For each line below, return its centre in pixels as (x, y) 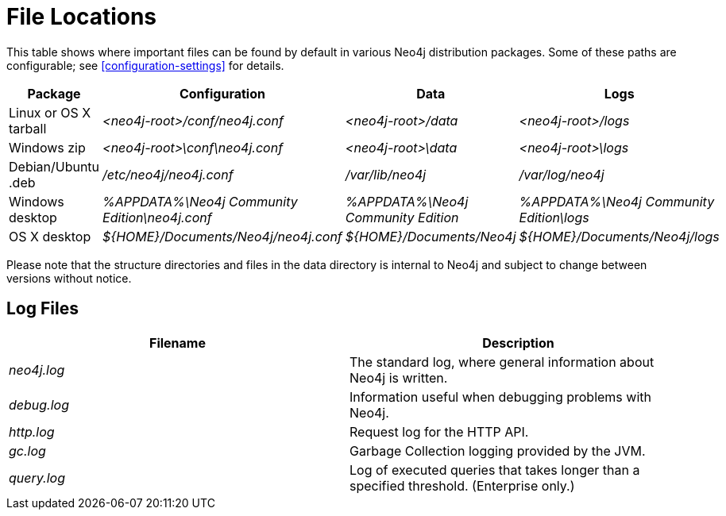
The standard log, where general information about (502, 362)
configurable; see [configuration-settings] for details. (145, 65)
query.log (37, 477)
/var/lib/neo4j (386, 174)
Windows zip (47, 147)
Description (518, 343)
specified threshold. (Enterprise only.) (462, 485)
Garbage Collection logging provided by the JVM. (498, 451)
